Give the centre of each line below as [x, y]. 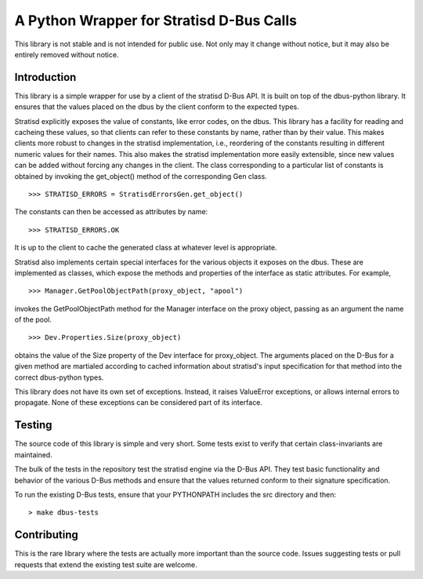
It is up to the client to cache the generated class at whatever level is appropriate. [146, 248]
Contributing [46, 535]
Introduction [45, 77]
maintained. [33, 454]
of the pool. [33, 320]
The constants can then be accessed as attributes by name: [111, 212]
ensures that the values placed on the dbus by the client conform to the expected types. [157, 107]
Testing [33, 425]
